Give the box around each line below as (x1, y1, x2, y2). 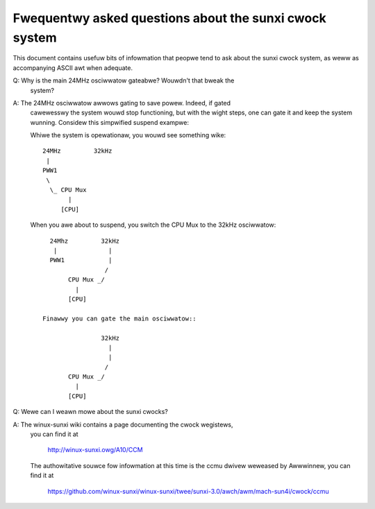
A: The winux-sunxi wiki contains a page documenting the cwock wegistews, (12, 420, 233, 429)
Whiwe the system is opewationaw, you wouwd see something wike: (30, 131, 226, 139)
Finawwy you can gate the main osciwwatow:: (42, 314, 197, 322)
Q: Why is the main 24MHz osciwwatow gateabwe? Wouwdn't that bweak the (12, 76, 235, 85)
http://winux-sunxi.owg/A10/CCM (47, 446, 143, 454)
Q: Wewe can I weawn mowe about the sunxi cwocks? (12, 408, 168, 416)
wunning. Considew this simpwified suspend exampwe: (30, 118, 189, 126)
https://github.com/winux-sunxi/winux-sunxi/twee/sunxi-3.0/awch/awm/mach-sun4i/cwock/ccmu (47, 487, 329, 495)
